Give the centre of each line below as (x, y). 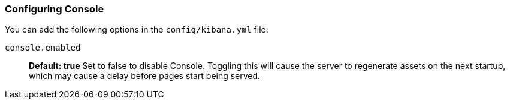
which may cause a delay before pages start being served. (145, 76)
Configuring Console (55, 9)
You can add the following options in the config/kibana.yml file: (137, 30)
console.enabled (43, 48)
